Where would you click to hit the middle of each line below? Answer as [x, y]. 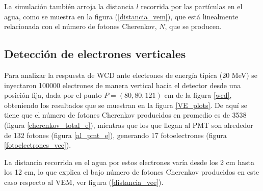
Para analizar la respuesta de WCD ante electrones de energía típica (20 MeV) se [131, 75]
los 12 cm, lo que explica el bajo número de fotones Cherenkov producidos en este [132, 172]
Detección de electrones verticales [95, 54]
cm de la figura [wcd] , [198, 95]
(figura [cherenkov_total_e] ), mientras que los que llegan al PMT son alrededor [129, 125]
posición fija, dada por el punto [53, 95]
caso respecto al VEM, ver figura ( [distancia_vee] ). [84, 182]
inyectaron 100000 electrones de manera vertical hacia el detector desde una [123, 85]
